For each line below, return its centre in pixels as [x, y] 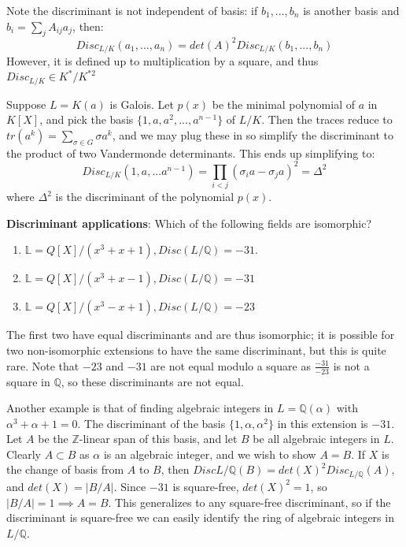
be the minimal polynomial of [283, 104]
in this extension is [323, 423]
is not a [351, 365]
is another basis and [351, 10]
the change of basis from [65, 469]
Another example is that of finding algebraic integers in [140, 408]
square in [28, 381]
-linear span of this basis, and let [158, 439]
